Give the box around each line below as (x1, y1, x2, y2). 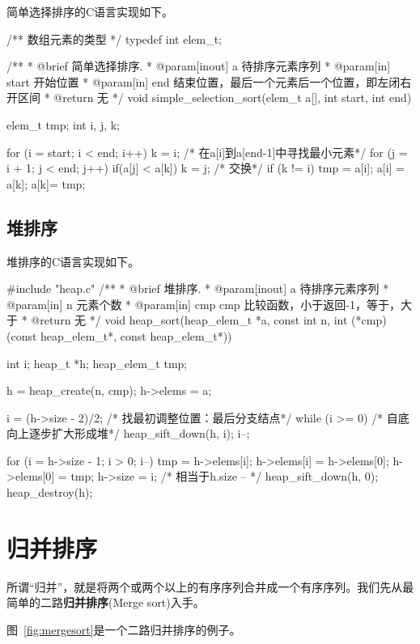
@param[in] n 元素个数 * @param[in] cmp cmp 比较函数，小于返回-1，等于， (6, 295, 401, 312)
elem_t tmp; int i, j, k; (6, 116, 120, 133)
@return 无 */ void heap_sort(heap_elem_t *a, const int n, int (31, 311, 348, 328)
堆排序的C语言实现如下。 (6, 252, 140, 269)
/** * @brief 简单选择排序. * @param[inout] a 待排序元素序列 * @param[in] (6, 57, 391, 74)
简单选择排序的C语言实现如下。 (6, 3, 174, 19)
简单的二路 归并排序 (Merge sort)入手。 (6, 594, 205, 611)
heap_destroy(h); (6, 484, 93, 501)
